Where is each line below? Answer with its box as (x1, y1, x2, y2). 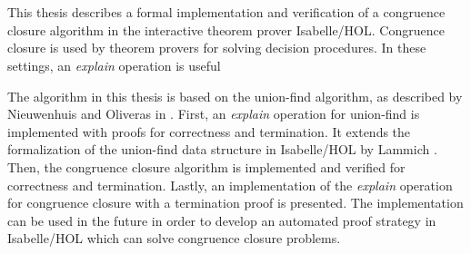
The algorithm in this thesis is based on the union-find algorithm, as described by (7, 86, 463, 105)
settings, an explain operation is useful (7, 55, 221, 74)
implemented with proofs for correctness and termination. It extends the (7, 122, 411, 141)
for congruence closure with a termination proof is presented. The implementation (7, 193, 464, 212)
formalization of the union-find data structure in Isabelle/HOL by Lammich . (7, 140, 437, 159)
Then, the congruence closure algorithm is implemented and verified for (7, 157, 406, 176)
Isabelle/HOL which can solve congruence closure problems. (7, 229, 341, 248)
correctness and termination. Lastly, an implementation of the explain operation (7, 175, 453, 194)
